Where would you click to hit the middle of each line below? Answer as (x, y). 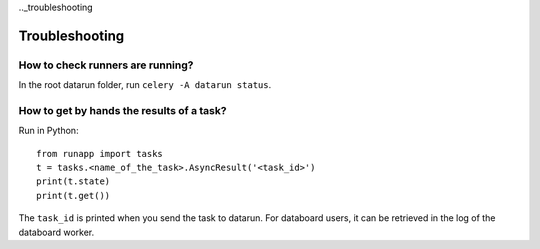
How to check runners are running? (106, 65)
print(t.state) (73, 181)
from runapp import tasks (100, 153)
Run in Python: (48, 131)
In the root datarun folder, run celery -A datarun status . (145, 85)
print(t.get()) (73, 195)
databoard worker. (56, 232)
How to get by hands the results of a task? (122, 110)
